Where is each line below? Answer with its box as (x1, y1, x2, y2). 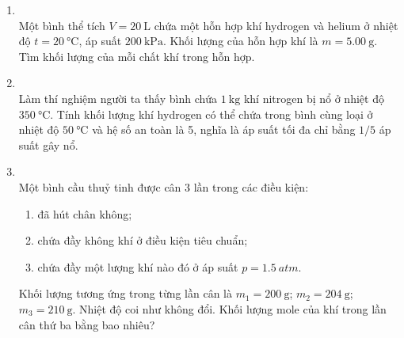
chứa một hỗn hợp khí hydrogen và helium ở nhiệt (154, 17, 398, 33)
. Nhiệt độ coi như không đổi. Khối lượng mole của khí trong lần (72, 300, 387, 317)
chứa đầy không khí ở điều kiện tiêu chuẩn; (37, 232, 248, 249)
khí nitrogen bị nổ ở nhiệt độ (243, 89, 384, 106)
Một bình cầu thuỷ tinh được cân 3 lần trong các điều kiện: (18, 178, 309, 195)
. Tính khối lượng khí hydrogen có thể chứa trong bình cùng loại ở (50, 105, 373, 122)
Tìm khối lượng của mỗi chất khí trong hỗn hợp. (18, 47, 255, 64)
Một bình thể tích (18, 17, 105, 33)
